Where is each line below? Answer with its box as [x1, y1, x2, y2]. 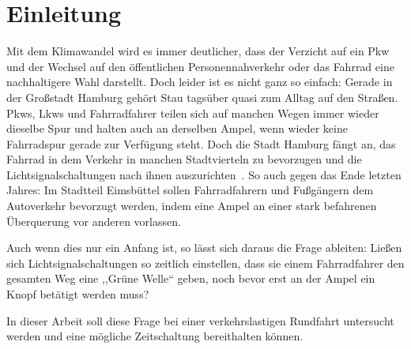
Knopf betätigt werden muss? [6, 286, 149, 302]
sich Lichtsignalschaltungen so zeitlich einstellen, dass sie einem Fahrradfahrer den [6, 254, 405, 271]
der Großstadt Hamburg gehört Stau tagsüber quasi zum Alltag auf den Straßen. [6, 88, 398, 105]
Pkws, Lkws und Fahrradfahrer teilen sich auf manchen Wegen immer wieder [6, 104, 379, 121]
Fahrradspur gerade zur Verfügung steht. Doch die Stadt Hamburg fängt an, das [6, 135, 396, 152]
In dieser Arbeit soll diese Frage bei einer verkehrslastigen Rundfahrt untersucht [6, 312, 394, 328]
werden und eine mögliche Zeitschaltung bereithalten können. [6, 328, 304, 344]
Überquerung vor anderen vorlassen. [6, 212, 181, 229]
